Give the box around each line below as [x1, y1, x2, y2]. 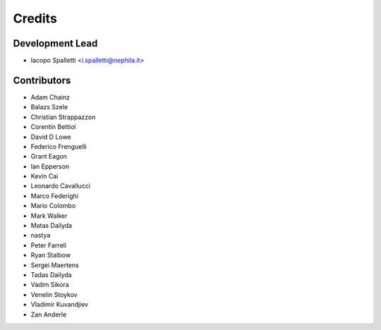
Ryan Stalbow [30, 251, 71, 259]
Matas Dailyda [30, 221, 73, 230]
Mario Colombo [30, 202, 76, 210]
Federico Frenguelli [30, 142, 87, 151]
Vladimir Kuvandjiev [30, 300, 88, 309]
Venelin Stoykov [30, 290, 78, 299]
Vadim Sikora [30, 281, 70, 289]
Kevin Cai [30, 172, 59, 181]
